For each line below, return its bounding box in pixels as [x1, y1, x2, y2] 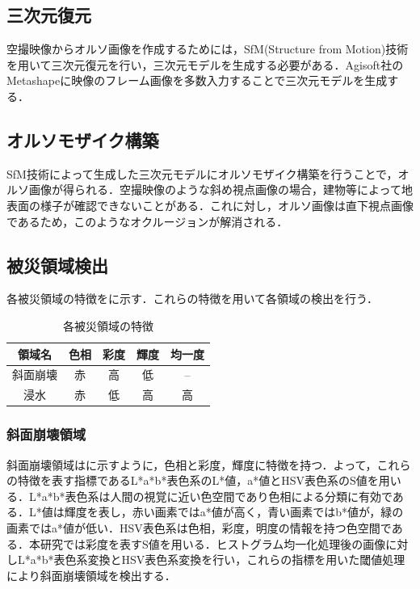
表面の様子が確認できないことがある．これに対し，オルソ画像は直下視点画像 [6, 196, 414, 213]
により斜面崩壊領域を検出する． [6, 566, 176, 583]
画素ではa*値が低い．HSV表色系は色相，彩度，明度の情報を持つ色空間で [6, 519, 392, 536]
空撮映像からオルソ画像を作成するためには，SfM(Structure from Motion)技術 [6, 40, 409, 57]
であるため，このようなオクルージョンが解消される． [6, 212, 288, 229]
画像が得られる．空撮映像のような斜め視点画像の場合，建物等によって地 [28, 181, 413, 198]
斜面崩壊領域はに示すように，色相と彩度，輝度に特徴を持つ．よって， [6, 456, 377, 473]
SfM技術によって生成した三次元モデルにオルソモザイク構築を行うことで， [6, 165, 398, 182]
